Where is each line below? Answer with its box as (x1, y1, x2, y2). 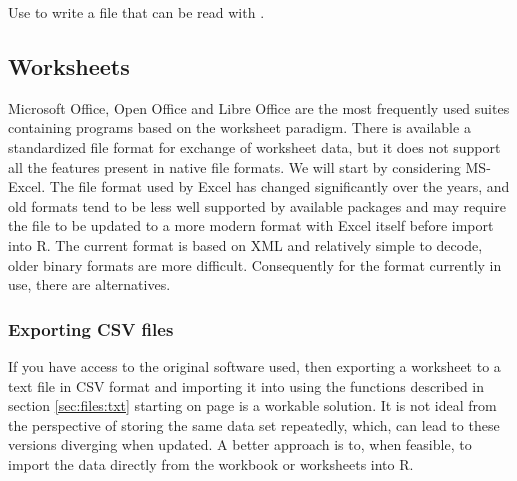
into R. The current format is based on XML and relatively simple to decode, (8, 234, 483, 255)
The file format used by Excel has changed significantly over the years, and (49, 176, 510, 197)
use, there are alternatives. (8, 274, 171, 295)
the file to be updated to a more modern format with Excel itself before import (8, 215, 494, 236)
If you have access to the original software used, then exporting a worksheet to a (8, 355, 501, 376)
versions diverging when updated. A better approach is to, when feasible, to (8, 434, 472, 455)
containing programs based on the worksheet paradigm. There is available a (8, 117, 471, 138)
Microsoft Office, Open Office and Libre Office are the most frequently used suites (8, 97, 510, 118)
